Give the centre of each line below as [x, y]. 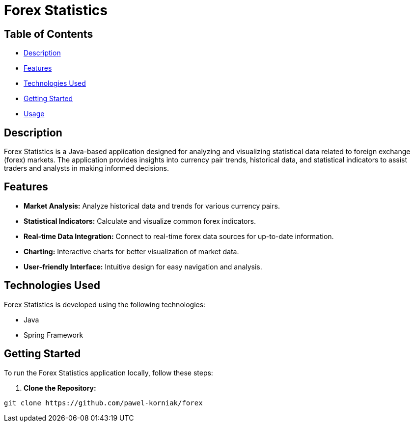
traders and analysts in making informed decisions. [87, 168]
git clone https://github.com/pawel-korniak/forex [103, 403]
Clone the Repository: [60, 388]
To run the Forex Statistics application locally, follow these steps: [109, 373]
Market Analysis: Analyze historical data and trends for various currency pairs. [152, 206]
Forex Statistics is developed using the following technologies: [105, 304]
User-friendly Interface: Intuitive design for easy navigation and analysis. [143, 266]
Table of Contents [49, 34]
